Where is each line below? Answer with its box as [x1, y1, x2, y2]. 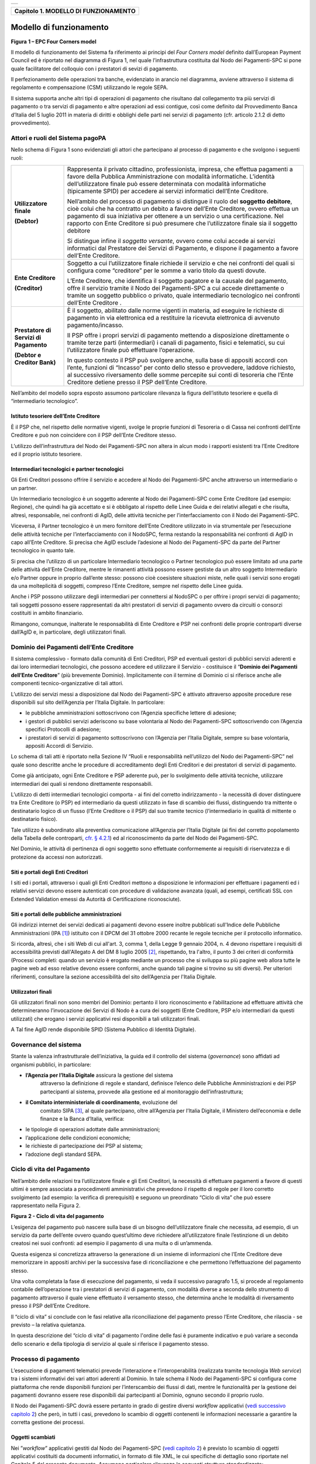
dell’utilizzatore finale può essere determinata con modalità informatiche [67, 179, 266, 187]
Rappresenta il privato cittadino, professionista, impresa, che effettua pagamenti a [67, 165, 293, 173]
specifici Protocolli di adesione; [25, 726, 101, 733]
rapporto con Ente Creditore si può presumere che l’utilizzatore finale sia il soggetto [67, 219, 298, 227]
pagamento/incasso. [67, 321, 124, 329]
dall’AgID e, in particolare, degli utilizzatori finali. [11, 628, 127, 635]
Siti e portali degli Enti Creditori [11, 868, 88, 875]
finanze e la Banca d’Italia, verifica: [40, 1116, 125, 1123]
